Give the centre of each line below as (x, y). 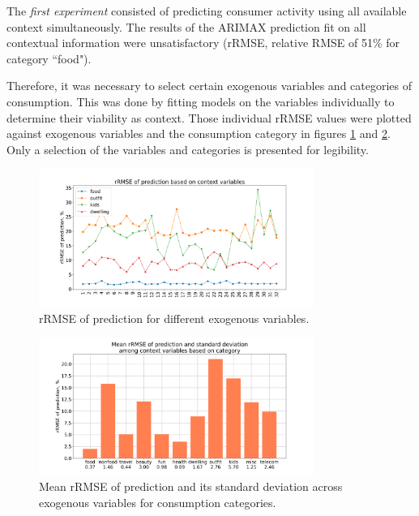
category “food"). (49, 58)
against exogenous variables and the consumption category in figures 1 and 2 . (199, 133)
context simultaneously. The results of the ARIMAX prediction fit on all (186, 26)
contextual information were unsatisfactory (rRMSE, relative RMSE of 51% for (203, 43)
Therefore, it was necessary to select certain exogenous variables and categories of (209, 86)
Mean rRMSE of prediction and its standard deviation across (191, 486)
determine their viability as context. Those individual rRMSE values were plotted (209, 117)
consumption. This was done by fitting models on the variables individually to (201, 101)
